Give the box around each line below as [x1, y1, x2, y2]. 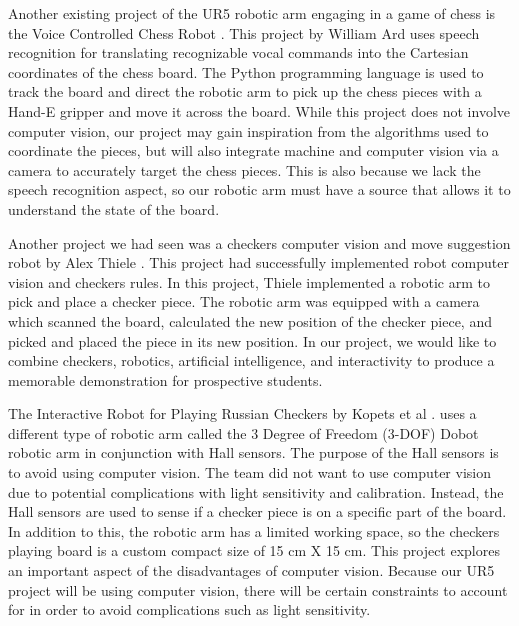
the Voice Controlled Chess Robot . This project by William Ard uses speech [8, 22, 480, 43]
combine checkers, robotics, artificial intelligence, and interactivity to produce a [8, 350, 495, 371]
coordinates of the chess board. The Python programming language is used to [8, 61, 484, 82]
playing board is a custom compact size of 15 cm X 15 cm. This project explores [8, 540, 500, 561]
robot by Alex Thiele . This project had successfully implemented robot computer [8, 252, 509, 273]
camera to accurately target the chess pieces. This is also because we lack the [8, 159, 481, 180]
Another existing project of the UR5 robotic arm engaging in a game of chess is [8, 3, 496, 23]
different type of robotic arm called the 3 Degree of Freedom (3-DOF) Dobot [8, 422, 479, 443]
